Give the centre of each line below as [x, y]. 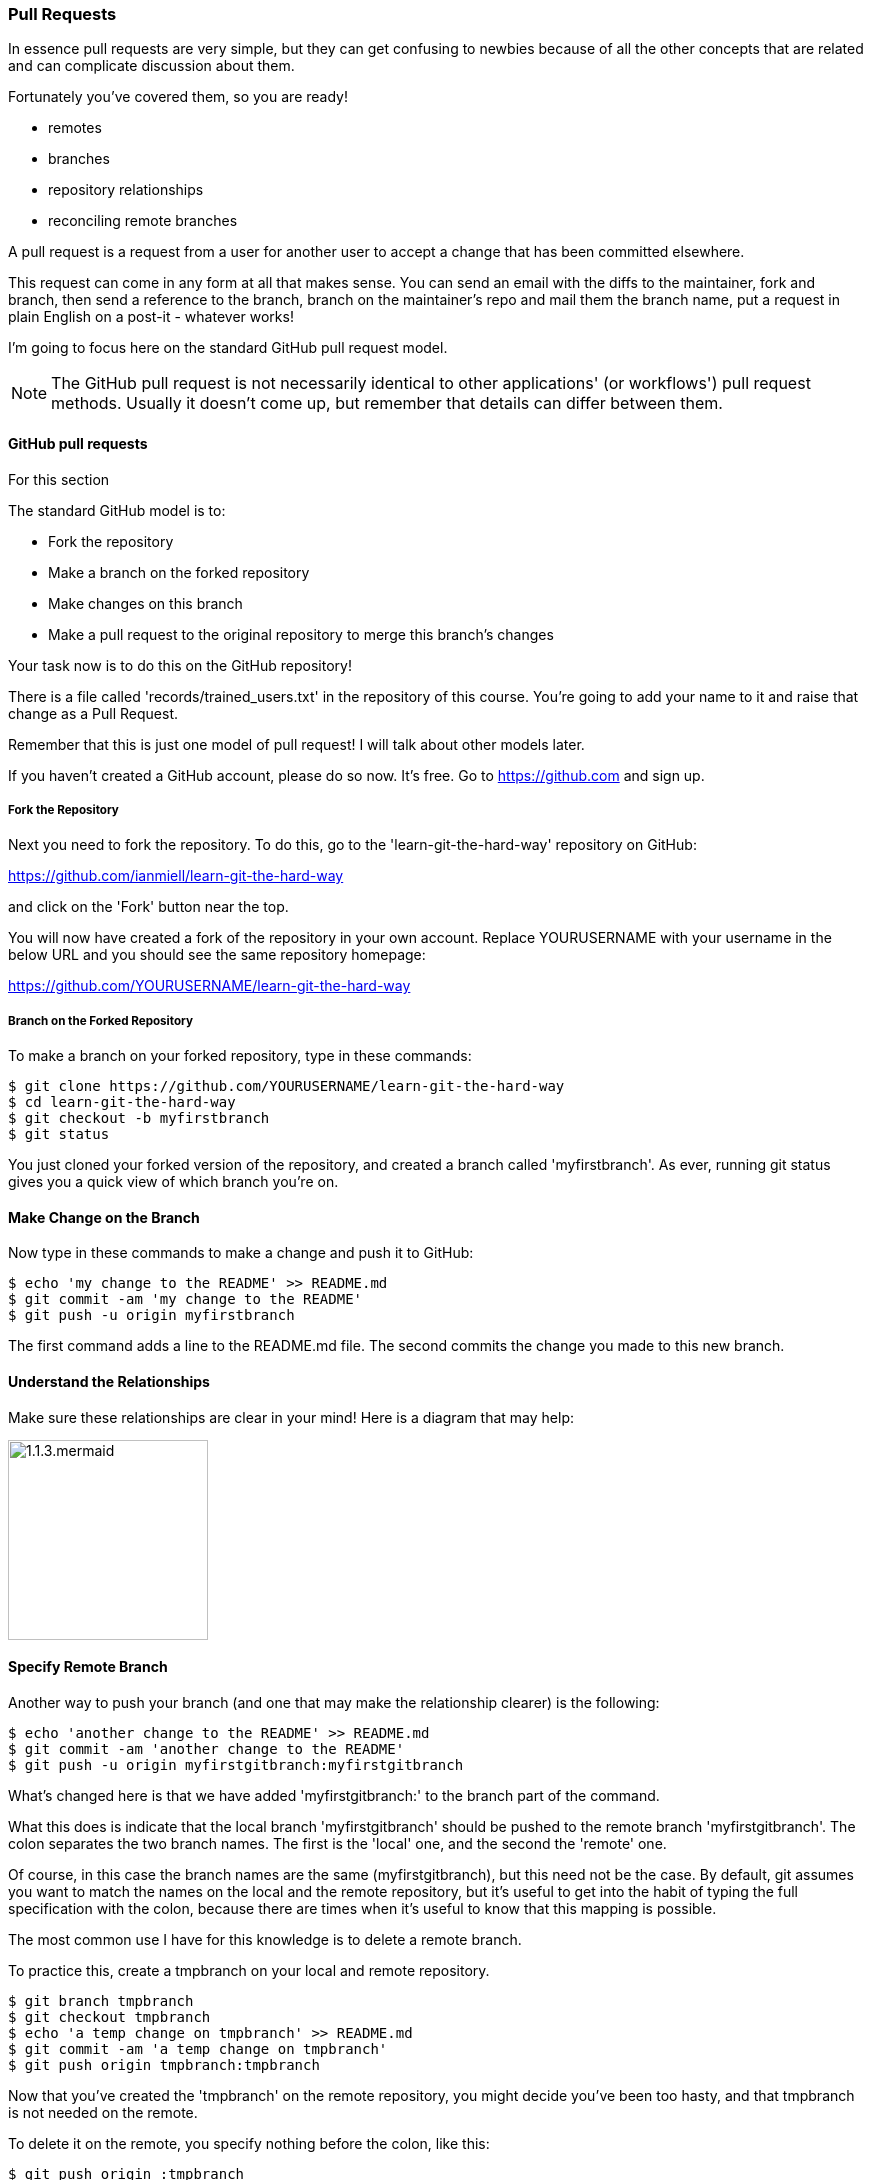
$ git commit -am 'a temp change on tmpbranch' [198, 2048]
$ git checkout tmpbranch [109, 2016]
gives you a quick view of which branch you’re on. [173, 1182]
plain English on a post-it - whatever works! [151, 317]
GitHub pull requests [78, 443]
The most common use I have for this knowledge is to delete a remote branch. [265, 1939]
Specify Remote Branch [88, 1667]
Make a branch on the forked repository [179, 572]
